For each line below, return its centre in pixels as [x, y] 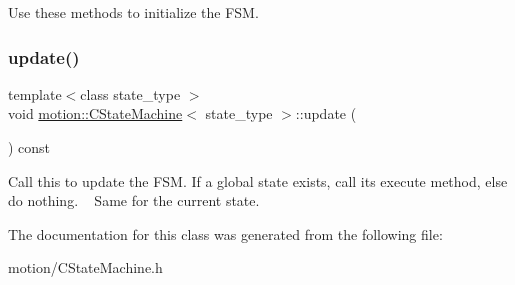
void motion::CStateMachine [95, 113]
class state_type [130, 93]
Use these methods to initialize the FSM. [133, 12]
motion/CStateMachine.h [85, 267]
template [35, 93]
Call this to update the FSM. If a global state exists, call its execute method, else [258, 180]
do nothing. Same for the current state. [134, 200]
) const [29, 147]
